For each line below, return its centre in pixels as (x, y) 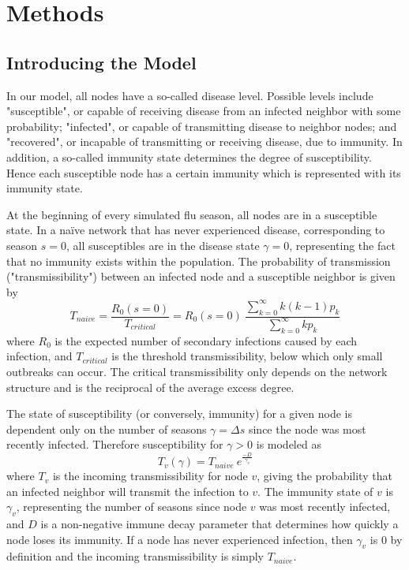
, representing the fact (342, 245)
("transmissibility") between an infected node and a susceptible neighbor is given (201, 276)
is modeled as (289, 444)
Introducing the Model (101, 62)
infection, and (39, 356)
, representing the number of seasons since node (131, 507)
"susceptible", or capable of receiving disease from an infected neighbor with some (204, 111)
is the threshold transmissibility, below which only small (247, 356)
